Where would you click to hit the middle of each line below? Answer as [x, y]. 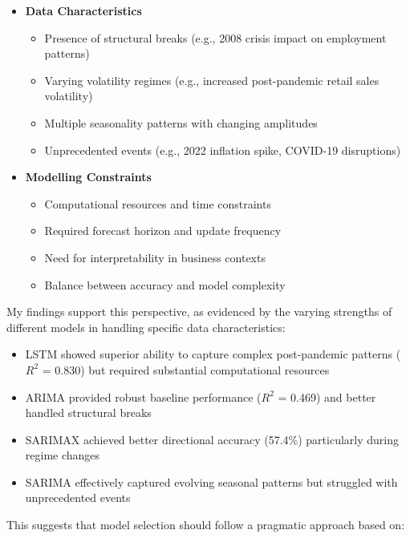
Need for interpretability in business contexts [155, 257]
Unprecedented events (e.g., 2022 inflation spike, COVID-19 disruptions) [223, 150]
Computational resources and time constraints [158, 203]
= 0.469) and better [327, 396]
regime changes [63, 455]
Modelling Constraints [88, 177]
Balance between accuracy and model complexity [165, 284]
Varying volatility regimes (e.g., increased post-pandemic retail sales [212, 80]
